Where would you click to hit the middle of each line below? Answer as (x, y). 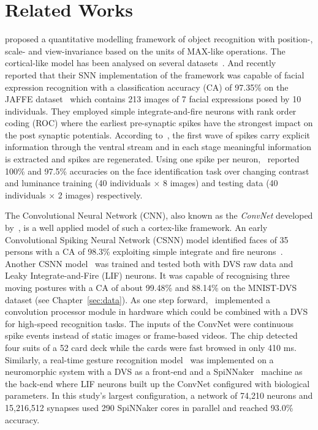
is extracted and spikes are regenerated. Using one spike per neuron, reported (152, 159)
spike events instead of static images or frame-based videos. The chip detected (151, 335)
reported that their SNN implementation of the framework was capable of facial (155, 74)
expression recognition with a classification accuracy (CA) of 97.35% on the (147, 87)
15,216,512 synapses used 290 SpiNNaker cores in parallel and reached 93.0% (149, 407)
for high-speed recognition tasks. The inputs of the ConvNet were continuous (150, 323)
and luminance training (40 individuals (78, 183)
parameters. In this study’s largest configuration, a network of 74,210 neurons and (159, 395)
